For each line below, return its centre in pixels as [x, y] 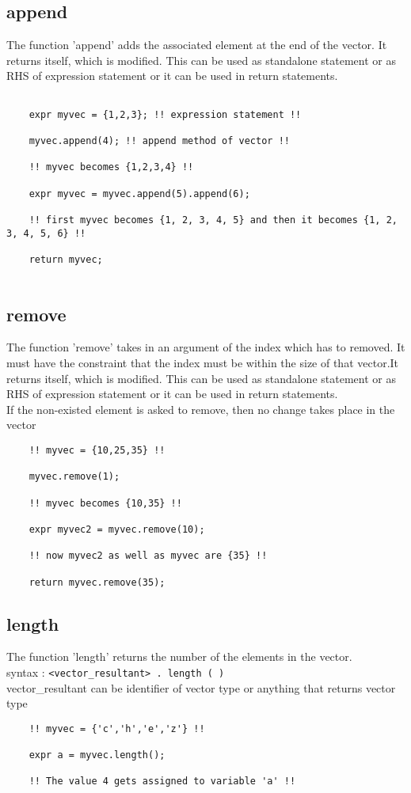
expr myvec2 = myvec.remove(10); [117, 529]
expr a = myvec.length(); [97, 755]
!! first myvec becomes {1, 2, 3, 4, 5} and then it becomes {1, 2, [213, 220]
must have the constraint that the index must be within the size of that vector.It [203, 362]
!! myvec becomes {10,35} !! [105, 503]
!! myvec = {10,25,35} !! [97, 450]
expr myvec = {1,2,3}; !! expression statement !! [165, 114]
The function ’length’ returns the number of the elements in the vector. [179, 656]
